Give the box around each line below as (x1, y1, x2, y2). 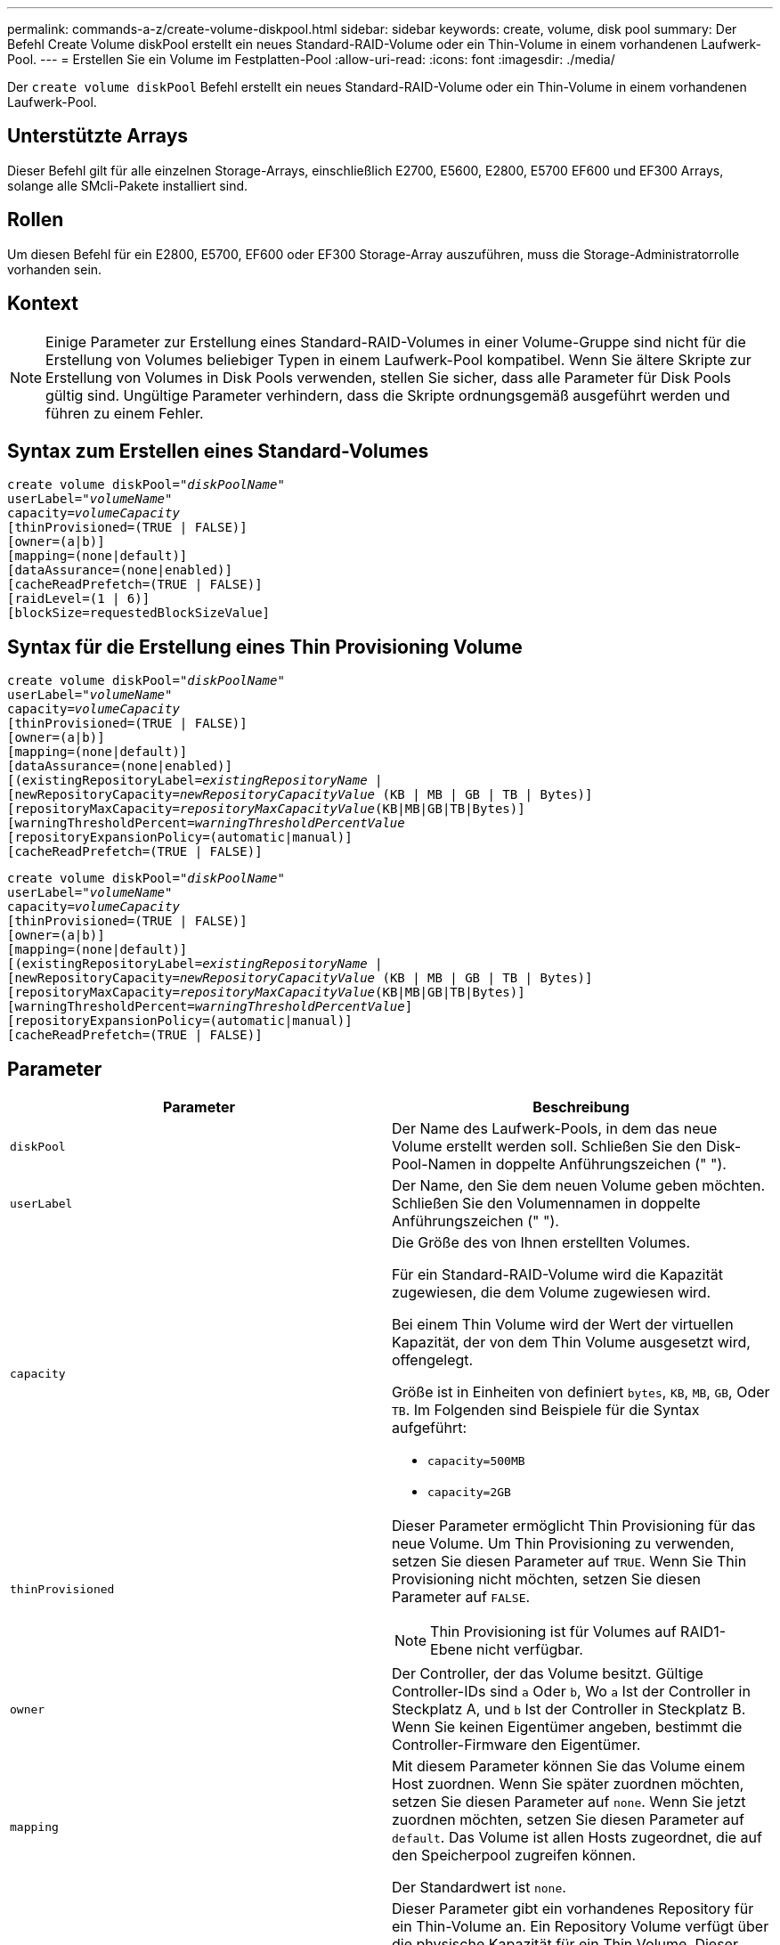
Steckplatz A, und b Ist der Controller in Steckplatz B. (392, 1700, 746, 1719)
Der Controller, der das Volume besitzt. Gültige (392, 1664, 703, 1683)
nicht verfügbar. (476, 1640, 583, 1659)
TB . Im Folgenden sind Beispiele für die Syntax (392, 1401, 700, 1420)
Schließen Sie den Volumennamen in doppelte (392, 1194, 701, 1213)
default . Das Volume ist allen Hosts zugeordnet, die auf (392, 1828, 762, 1847)
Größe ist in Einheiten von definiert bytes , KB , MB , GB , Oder (392, 1383, 770, 1402)
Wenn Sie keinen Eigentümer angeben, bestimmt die (392, 1718, 743, 1737)
